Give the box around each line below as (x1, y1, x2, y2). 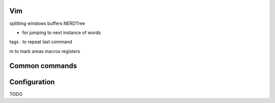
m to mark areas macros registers (9, 48, 80, 54)
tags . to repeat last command (9, 39, 72, 45)
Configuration (9, 78, 55, 86)
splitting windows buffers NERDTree (9, 20, 85, 26)
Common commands (9, 61, 77, 70)
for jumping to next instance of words (22, 29, 101, 36)
